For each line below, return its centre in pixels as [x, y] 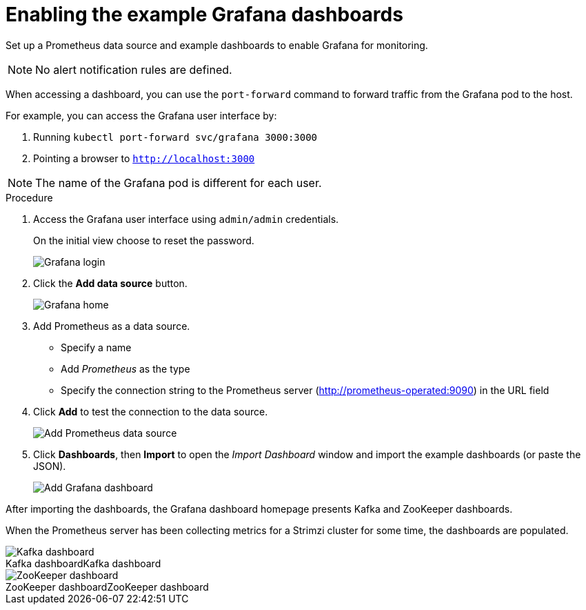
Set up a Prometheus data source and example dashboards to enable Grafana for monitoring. [217, 45]
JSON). [50, 466]
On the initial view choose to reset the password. [144, 240]
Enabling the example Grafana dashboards [204, 14]
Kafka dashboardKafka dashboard [83, 563]
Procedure [29, 197]
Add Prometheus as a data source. [112, 326]
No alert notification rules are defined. [134, 69]
